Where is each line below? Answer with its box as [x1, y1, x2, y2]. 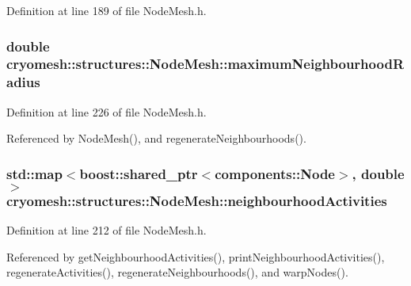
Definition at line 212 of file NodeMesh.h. [6, 221, 207, 238]
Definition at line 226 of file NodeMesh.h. [6, 103, 207, 120]
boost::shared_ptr [79, 163, 198, 183]
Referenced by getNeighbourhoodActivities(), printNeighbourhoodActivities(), [6, 248, 385, 265]
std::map [6, 163, 63, 183]
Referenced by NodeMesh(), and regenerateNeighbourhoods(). [6, 130, 306, 147]
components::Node [215, 163, 335, 183]
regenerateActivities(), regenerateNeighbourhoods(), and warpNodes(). [6, 264, 348, 280]
